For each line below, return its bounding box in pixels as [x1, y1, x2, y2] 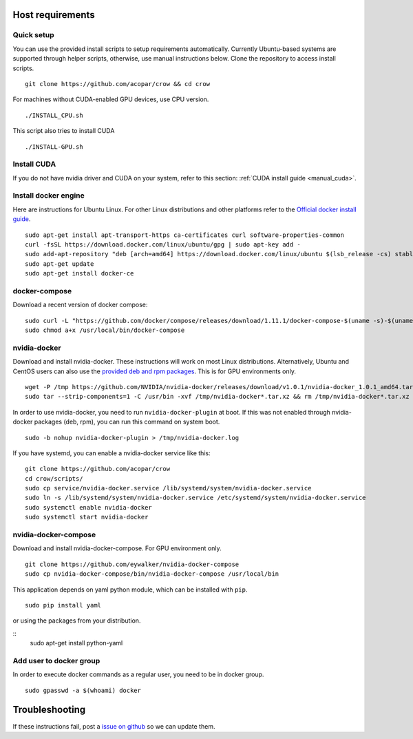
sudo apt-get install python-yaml [30, 639, 123, 647]
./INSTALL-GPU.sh [25, 143, 83, 151]
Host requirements [12, 9, 96, 21]
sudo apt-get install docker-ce [25, 269, 134, 278]
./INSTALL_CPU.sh [25, 111, 83, 119]
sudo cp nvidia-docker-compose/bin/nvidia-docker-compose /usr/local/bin [25, 570, 279, 578]
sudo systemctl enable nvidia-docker [25, 503, 153, 511]
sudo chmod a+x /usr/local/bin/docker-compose [25, 326, 185, 334]
